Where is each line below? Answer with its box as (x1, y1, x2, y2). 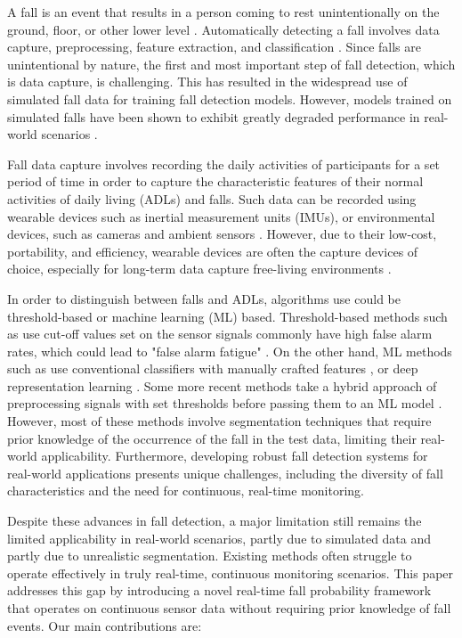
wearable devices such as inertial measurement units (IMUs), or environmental (7, 207, 435, 225)
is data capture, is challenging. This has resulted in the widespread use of (7, 72, 408, 91)
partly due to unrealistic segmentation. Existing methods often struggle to (7, 546, 412, 565)
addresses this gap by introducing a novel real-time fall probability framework (7, 581, 432, 600)
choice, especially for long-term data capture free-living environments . (7, 259, 392, 278)
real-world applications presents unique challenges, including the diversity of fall (7, 463, 443, 482)
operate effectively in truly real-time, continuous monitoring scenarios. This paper (7, 563, 454, 582)
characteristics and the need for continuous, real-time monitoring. (7, 481, 364, 500)
